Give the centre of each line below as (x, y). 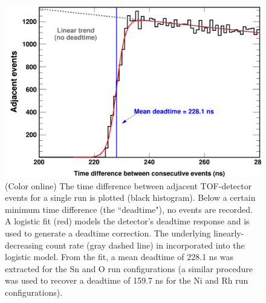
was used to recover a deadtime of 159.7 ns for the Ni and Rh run (127, 280)
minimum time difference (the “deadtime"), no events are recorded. (129, 209)
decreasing (24, 245)
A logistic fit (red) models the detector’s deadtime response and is (127, 221)
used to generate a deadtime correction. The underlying (108, 233)
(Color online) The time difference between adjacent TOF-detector (128, 185)
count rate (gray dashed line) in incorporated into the (145, 245)
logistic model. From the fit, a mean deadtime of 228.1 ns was (119, 257)
